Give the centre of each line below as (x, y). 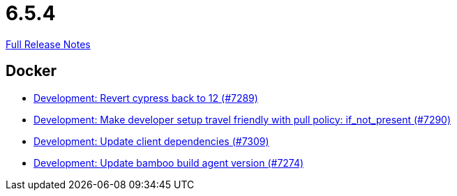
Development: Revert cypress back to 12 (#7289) (146, 98)
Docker (31, 71)
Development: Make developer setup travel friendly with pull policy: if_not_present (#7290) (242, 119)
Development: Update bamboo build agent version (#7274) (169, 163)
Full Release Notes (48, 44)
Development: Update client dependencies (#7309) (151, 141)
